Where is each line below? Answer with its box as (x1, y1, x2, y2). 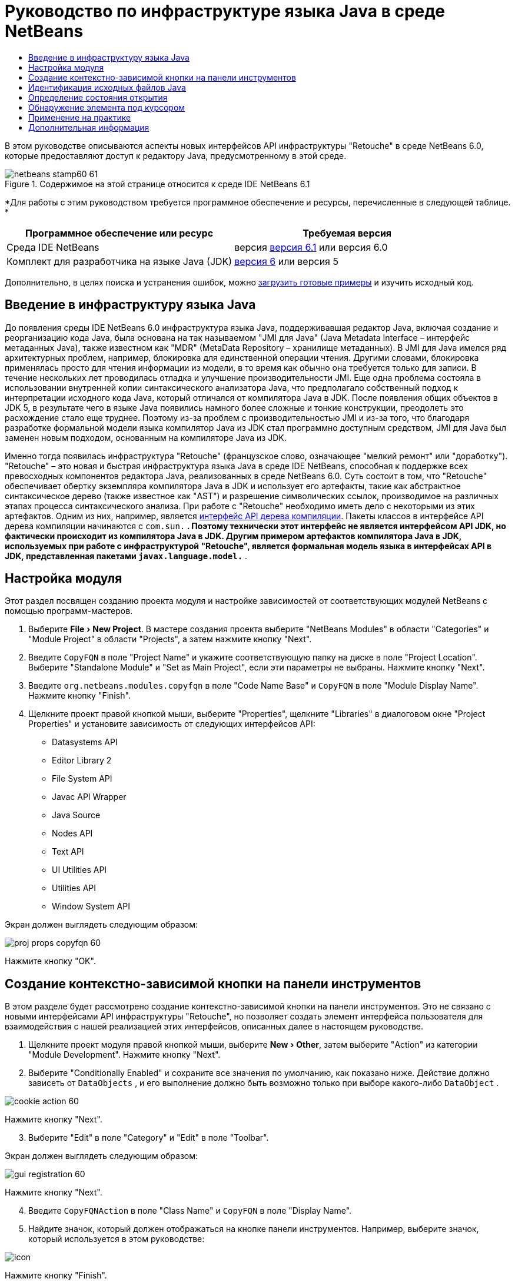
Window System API (52, 901, 130, 912)
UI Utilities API (52, 865, 107, 875)
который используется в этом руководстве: (28, 1234, 205, 1244)
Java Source (52, 810, 101, 821)
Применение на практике (28, 112, 131, 122)
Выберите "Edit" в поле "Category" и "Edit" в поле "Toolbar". (28, 1132, 269, 1143)
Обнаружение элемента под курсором (28, 102, 185, 112)
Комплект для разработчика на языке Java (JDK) (6, 255, 232, 267)
